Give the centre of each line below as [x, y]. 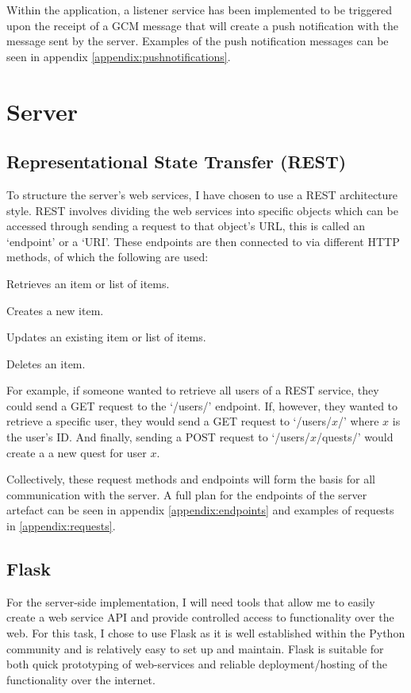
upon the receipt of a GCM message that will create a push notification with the [202, 25]
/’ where [359, 421]
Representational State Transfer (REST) [177, 162]
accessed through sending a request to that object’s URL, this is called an [186, 226]
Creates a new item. [55, 310]
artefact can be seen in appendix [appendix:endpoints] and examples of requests [200, 510]
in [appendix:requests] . [61, 526]
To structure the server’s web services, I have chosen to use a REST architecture [202, 194]
